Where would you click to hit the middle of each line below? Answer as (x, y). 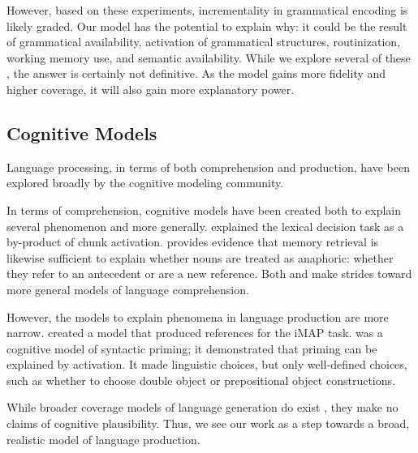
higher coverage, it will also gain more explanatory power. (151, 89)
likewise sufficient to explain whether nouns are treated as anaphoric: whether (200, 257)
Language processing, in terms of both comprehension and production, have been (208, 167)
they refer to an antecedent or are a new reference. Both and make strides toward (209, 274)
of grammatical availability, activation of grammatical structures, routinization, (203, 42)
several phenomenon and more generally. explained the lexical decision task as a (205, 226)
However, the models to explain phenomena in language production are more (198, 316)
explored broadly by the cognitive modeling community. (145, 183)
